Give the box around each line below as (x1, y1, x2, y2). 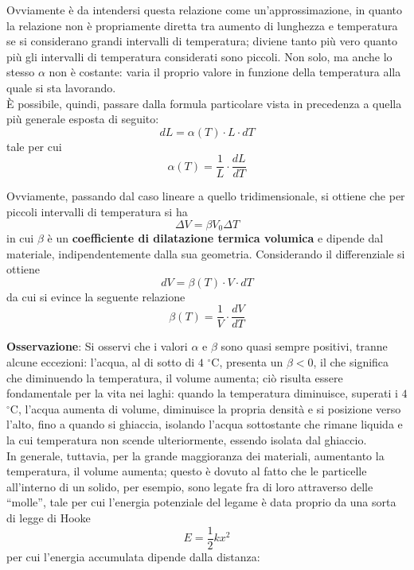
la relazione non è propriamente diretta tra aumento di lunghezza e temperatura (6, 17, 398, 33)
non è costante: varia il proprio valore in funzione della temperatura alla (49, 64, 401, 80)
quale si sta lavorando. (6, 79, 116, 95)
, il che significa (313, 354, 389, 370)
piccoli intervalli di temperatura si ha (6, 204, 188, 219)
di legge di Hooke (6, 510, 91, 526)
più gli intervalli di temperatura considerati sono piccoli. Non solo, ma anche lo (6, 48, 393, 64)
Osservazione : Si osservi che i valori (6, 338, 188, 355)
